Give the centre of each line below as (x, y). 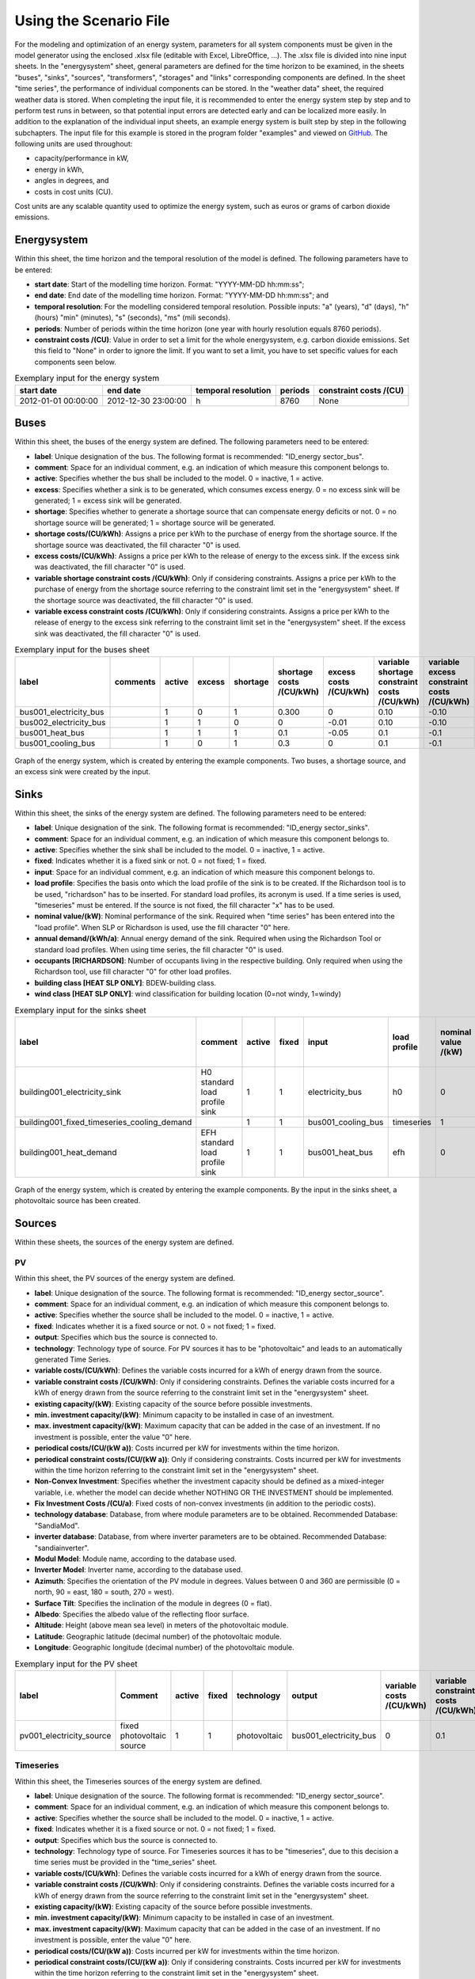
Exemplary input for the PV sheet (76, 1664)
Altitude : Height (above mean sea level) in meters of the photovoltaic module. (161, 1625)
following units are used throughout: (74, 144)
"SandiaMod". (57, 1525)
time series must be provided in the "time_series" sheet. (126, 1862)
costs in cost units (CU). (74, 192)
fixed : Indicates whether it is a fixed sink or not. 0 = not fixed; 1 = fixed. (150, 861)
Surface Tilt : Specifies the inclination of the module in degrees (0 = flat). (153, 1603)
